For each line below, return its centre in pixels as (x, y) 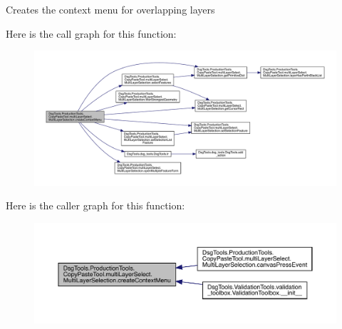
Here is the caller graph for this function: (95, 205)
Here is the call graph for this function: (91, 33)
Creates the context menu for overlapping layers (110, 9)
